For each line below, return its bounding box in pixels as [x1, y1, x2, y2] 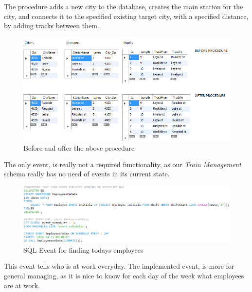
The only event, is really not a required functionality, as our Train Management [4, 159, 241, 169]
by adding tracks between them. [4, 20, 99, 31]
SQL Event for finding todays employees [23, 244, 144, 255]
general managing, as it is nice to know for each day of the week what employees [4, 270, 244, 280]
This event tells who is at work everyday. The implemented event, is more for [4, 261, 234, 271]
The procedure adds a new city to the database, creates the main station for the [4, 1, 243, 11]
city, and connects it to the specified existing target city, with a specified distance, [4, 11, 249, 21]
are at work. [4, 280, 40, 290]
